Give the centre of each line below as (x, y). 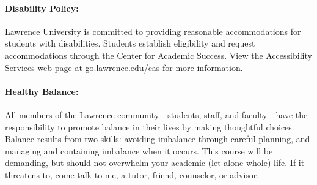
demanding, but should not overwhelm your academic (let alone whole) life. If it (155, 163)
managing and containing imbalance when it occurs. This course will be (139, 150)
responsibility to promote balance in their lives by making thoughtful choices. (150, 126)
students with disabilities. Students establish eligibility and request (130, 43)
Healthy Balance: (42, 91)
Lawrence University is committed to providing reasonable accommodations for (153, 31)
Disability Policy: (42, 8)
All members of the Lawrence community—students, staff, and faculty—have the (156, 114)
